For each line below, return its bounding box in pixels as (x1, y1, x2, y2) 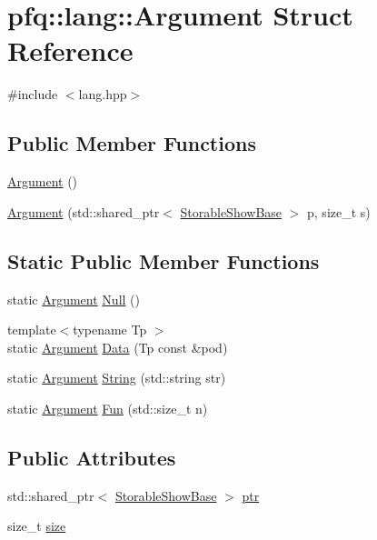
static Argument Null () (7, 289, 140, 308)
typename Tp (73, 320, 147, 339)
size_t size (7, 516, 66, 535)
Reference (7, 32, 134, 69)
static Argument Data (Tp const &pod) (7, 337, 228, 356)
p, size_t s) (307, 202, 371, 221)
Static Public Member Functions (7, 246, 320, 275)
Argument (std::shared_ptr (7, 202, 160, 221)
